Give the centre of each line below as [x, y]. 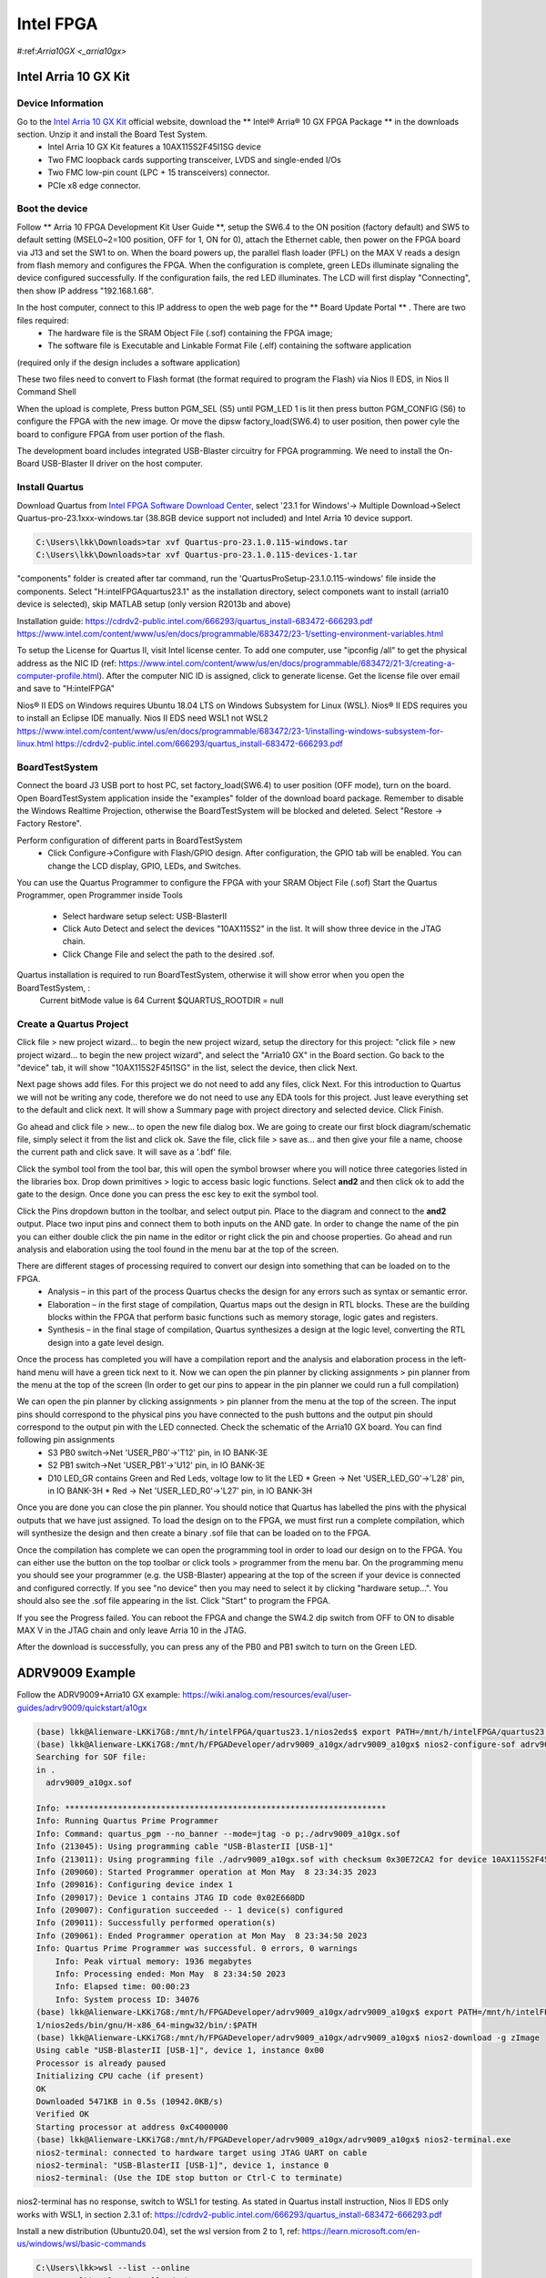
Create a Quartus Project [73, 1023]
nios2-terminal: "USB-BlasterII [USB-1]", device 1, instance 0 [182, 2165]
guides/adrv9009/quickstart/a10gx [82, 1708]
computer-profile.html [58, 676]
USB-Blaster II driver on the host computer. [122, 464]
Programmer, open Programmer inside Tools [100, 895]
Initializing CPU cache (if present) [120, 2076]
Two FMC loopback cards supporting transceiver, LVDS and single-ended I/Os [194, 159]
